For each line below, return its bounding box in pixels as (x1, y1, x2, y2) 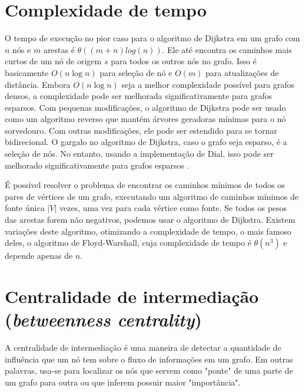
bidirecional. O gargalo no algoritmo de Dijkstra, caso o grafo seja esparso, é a (5, 136, 287, 148)
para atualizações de (205, 66, 279, 78)
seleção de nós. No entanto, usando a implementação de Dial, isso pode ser (5, 147, 274, 160)
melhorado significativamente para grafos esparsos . (5, 159, 190, 171)
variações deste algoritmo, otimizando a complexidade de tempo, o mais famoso (5, 225, 291, 237)
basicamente (5, 66, 49, 78)
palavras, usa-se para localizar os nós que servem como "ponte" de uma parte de (5, 364, 293, 377)
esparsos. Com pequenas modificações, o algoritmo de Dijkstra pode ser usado (5, 101, 286, 113)
